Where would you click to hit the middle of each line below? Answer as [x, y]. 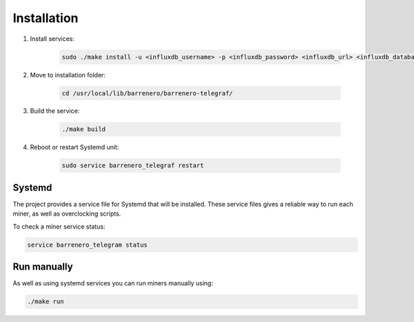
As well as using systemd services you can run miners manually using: [113, 283]
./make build [84, 129]
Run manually [43, 267]
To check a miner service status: [59, 226]
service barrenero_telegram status [87, 245]
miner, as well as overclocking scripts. [67, 214]
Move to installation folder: [68, 75]
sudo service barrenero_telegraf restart [133, 165]
